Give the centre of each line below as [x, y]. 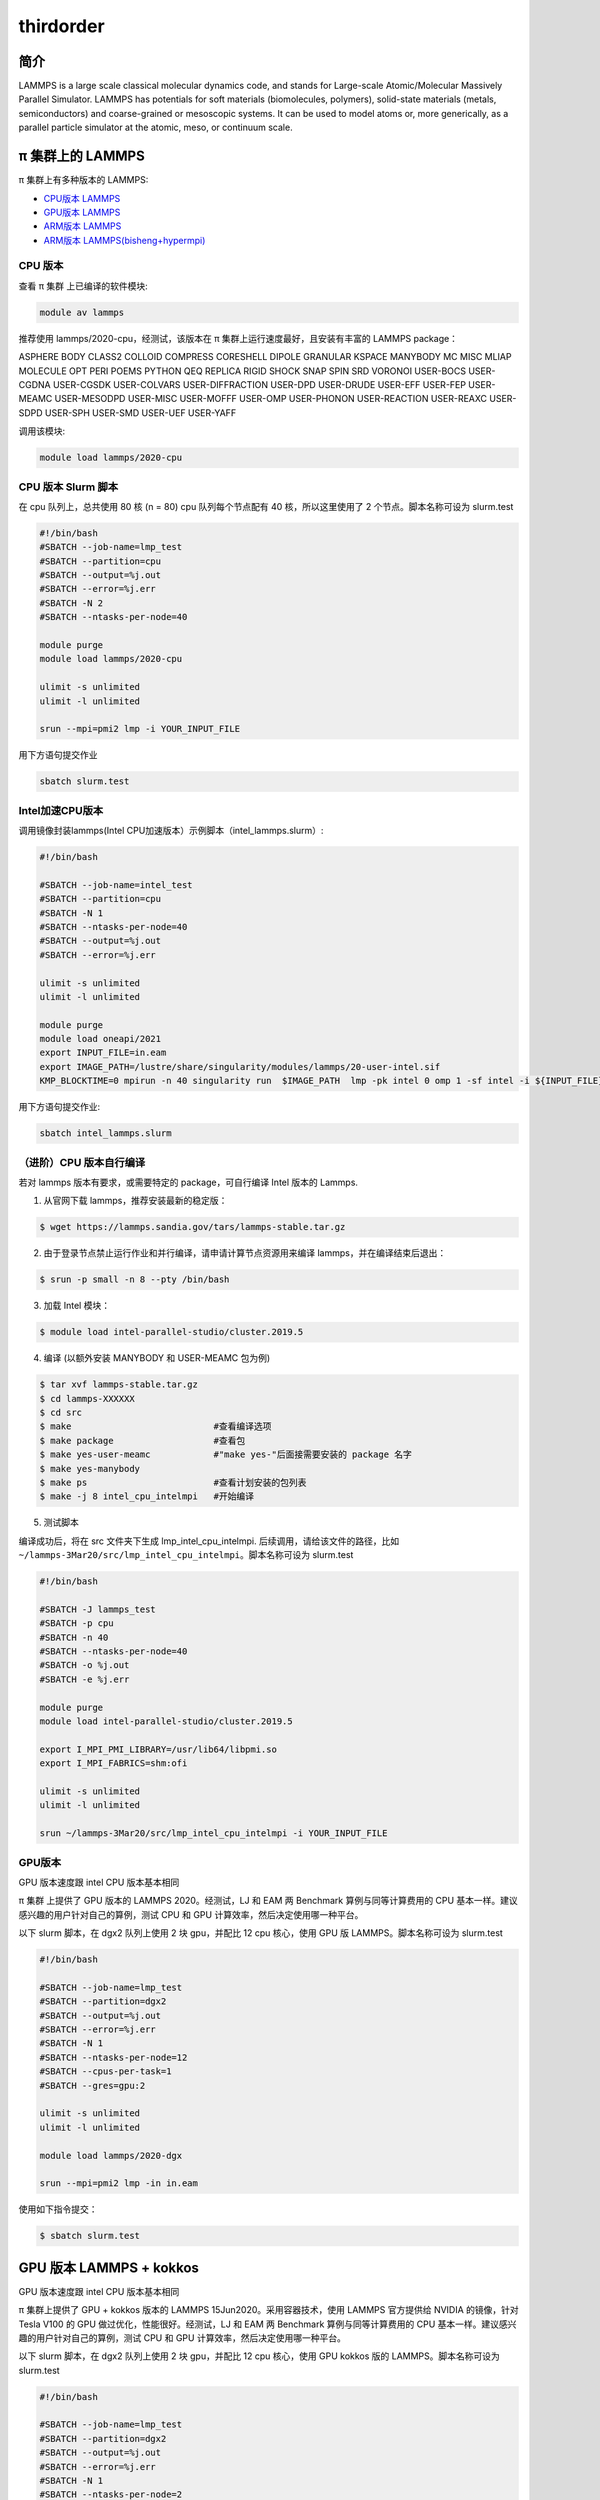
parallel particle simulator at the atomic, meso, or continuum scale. [156, 127]
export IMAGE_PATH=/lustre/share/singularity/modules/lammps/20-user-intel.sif [240, 1066]
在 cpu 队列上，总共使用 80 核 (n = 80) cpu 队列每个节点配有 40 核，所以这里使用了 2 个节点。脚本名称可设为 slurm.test [266, 506]
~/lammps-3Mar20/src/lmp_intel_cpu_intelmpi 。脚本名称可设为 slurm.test [186, 1555]
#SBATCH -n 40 [74, 1637]
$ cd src [61, 1413]
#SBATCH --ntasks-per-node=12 [113, 2057]
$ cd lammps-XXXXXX [87, 1398]
